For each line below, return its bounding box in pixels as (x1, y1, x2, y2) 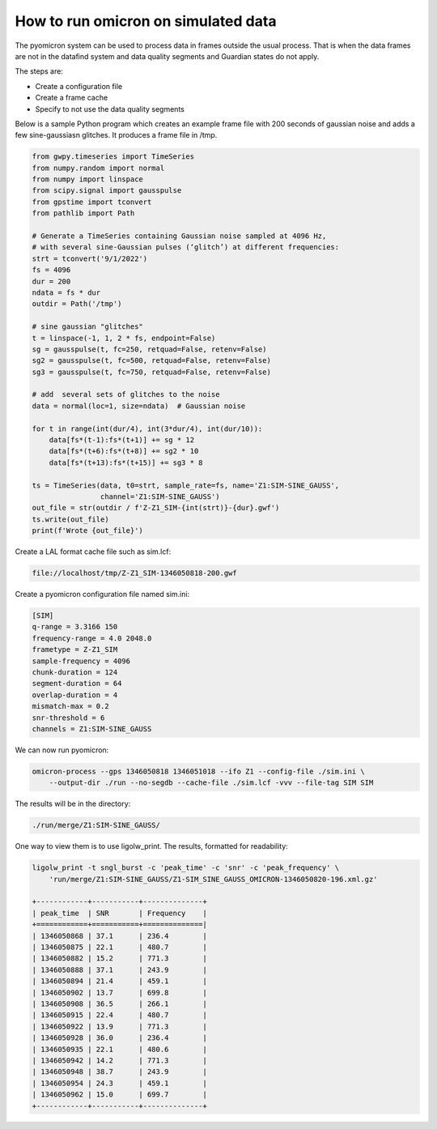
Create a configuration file (35, 81, 123, 91)
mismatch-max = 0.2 (32, 701, 109, 711)
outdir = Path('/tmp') (32, 300, 122, 309)
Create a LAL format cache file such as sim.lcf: (15, 547, 172, 556)
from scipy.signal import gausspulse (32, 186, 182, 195)
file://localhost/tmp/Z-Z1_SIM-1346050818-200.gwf (32, 569, 238, 578)
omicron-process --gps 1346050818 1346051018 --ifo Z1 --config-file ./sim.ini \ (32, 766, 366, 776)
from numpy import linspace (32, 175, 143, 184)
